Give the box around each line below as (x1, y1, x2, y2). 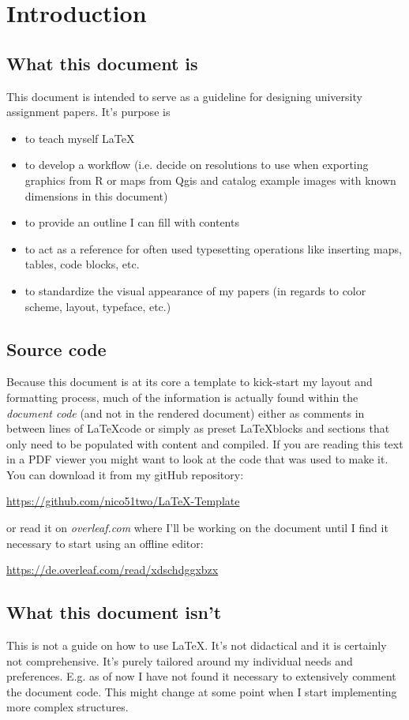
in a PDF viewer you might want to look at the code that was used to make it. (6, 451, 388, 467)
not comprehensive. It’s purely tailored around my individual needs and (6, 652, 353, 669)
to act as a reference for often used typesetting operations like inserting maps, (24, 240, 402, 257)
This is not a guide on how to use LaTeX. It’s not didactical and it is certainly (6, 637, 387, 654)
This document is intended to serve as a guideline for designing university (6, 88, 362, 104)
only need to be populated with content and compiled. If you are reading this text (6, 435, 403, 452)
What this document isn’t (6, 600, 222, 624)
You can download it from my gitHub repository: (6, 466, 244, 482)
